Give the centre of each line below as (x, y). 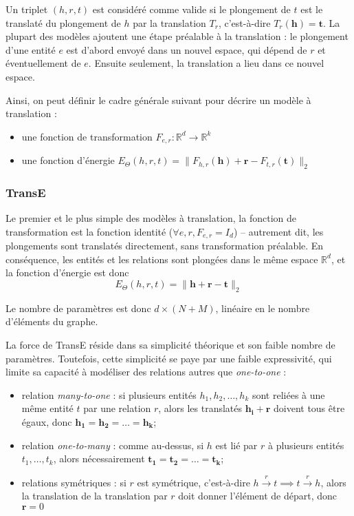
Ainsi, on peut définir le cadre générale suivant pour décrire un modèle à (158, 100)
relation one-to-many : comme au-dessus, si (113, 445)
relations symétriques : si (74, 482)
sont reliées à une (288, 394)
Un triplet (27, 9)
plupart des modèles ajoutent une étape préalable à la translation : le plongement (177, 36)
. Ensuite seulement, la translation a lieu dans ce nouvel (206, 63)
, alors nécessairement (99, 458)
